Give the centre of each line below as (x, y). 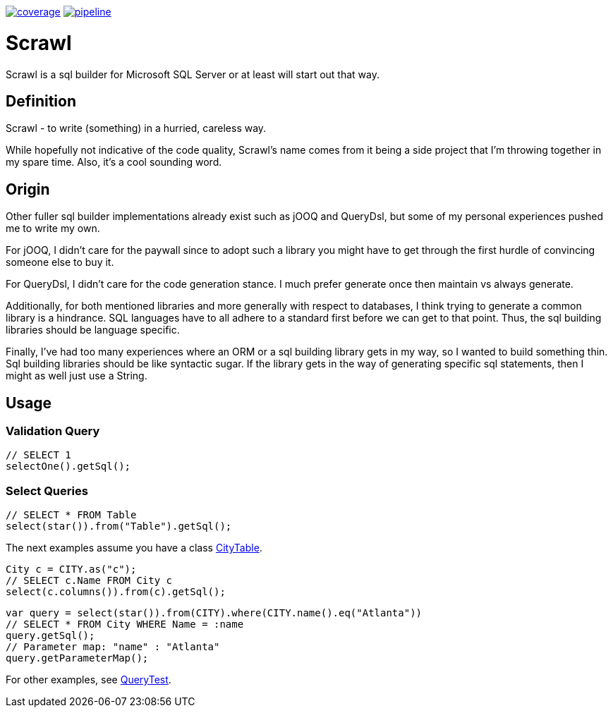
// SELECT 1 (38, 455)
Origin (28, 189)
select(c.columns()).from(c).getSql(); (116, 592)
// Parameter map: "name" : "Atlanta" (113, 647)
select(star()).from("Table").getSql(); (119, 526)
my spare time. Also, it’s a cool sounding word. (114, 162)
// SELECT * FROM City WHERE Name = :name (125, 624)
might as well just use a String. (77, 376)
